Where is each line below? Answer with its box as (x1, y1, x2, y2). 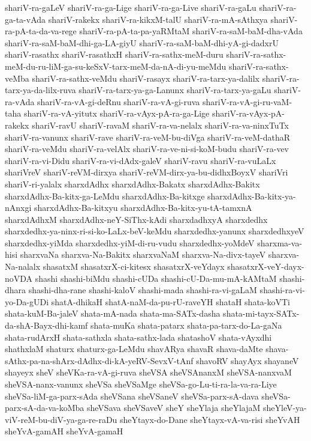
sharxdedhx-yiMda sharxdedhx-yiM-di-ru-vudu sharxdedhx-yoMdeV (5, 236, 255, 249)
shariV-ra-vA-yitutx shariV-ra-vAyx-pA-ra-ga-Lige (23, 107, 210, 120)
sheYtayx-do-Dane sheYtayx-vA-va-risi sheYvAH (120, 413, 300, 425)
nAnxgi (5, 201, 32, 214)
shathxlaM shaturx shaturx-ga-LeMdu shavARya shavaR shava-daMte (5, 342, 263, 355)
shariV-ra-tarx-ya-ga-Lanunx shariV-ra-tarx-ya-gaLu (78, 84, 271, 96)
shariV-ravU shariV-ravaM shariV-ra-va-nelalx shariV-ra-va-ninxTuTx (32, 118, 289, 131)
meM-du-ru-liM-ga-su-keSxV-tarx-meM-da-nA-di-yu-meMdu (5, 59, 227, 72)
